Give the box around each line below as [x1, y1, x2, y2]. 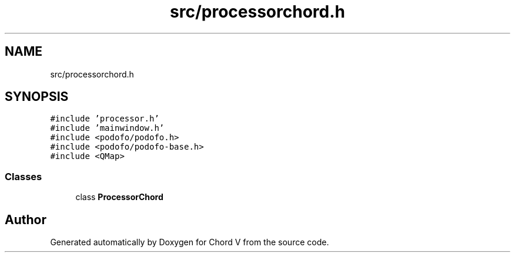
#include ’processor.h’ [50, 114, 159, 124]
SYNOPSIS [5, 89, 69, 104]
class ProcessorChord [75, 192, 163, 202]
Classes [5, 170, 42, 182]
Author [5, 212, 46, 227]
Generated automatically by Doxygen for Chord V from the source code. [50, 237, 329, 248]
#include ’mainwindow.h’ [50, 123, 165, 133]
